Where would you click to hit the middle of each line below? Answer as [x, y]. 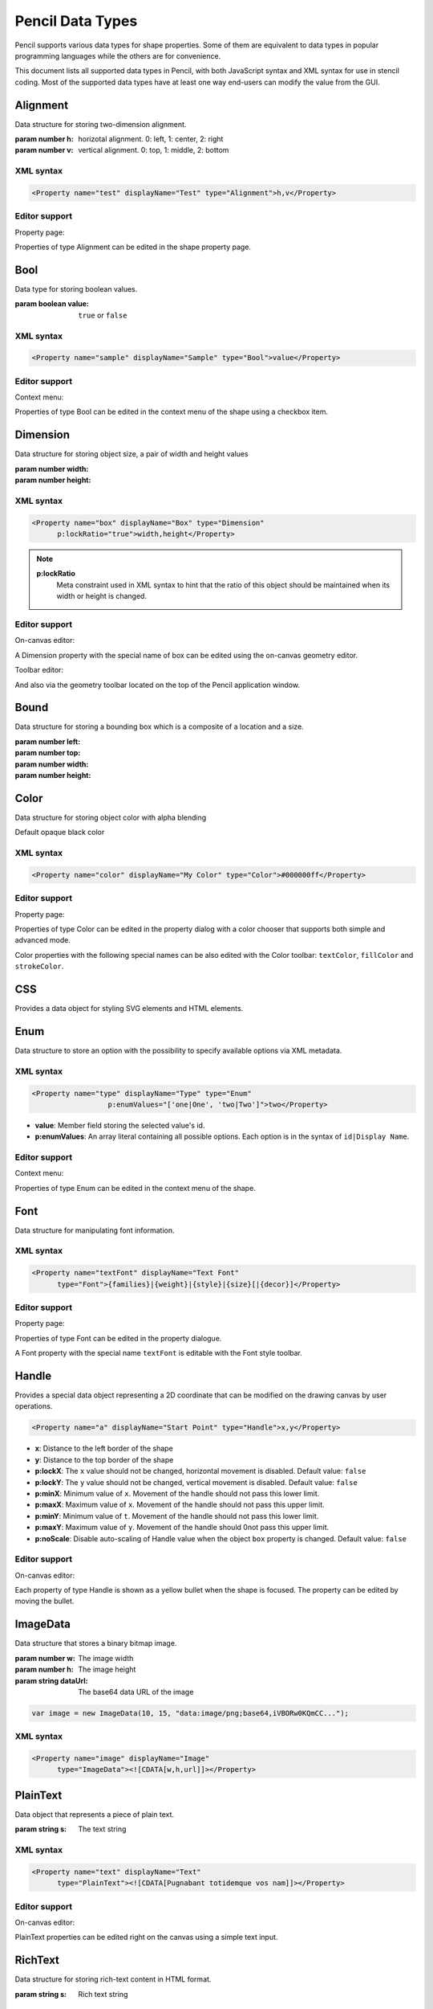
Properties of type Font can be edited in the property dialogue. [118, 1338]
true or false [103, 315]
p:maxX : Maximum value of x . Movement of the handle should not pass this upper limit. [180, 1505]
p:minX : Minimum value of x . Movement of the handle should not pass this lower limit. [177, 1493]
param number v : [44, 150]
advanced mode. [43, 940]
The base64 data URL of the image [136, 1692]
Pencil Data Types [76, 21]
